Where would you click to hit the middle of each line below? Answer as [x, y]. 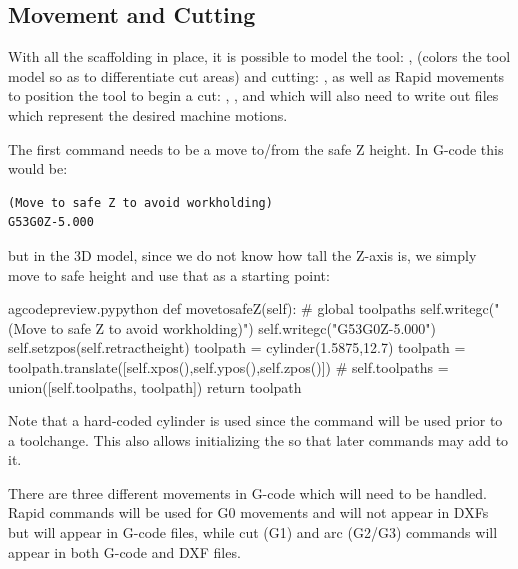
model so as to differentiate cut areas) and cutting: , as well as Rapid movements [256, 75]
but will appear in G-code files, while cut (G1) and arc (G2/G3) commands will [253, 532]
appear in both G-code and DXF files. [124, 551]
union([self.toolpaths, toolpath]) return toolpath [155, 386]
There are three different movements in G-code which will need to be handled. [248, 492]
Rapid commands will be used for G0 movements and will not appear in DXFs [248, 512]
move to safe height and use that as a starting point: [169, 274]
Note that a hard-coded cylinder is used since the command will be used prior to [255, 420]
